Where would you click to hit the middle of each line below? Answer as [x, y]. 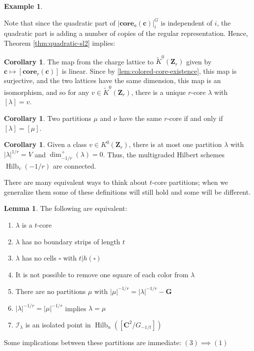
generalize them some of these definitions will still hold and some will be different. [127, 191]
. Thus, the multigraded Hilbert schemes [164, 154]
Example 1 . [23, 6]
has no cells [39, 258]
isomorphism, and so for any [47, 92]
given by [199, 61]
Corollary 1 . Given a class [45, 144]
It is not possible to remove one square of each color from [102, 274]
